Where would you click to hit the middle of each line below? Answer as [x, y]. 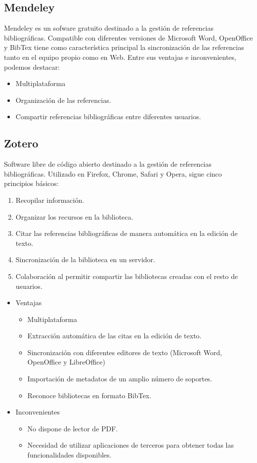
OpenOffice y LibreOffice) [66, 362]
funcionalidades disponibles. [69, 455]
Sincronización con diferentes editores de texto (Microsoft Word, [125, 352]
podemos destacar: [32, 67]
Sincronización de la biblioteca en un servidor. [85, 259]
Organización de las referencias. [63, 100]
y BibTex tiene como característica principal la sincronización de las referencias [124, 47]
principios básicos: [31, 183]
